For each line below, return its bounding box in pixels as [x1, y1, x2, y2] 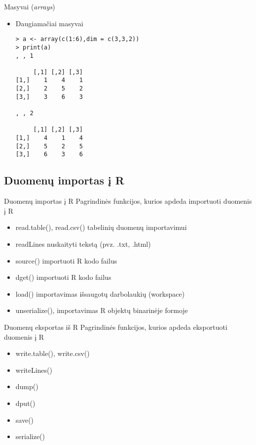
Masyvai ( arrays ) [4, 1, 55, 11]
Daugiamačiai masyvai [15, 18, 83, 28]
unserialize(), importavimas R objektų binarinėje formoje [15, 305, 188, 315]
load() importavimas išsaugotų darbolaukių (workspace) [15, 288, 185, 299]
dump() [15, 381, 38, 392]
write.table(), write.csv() [15, 348, 90, 358]
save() [15, 414, 34, 425]
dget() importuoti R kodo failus [15, 272, 111, 282]
